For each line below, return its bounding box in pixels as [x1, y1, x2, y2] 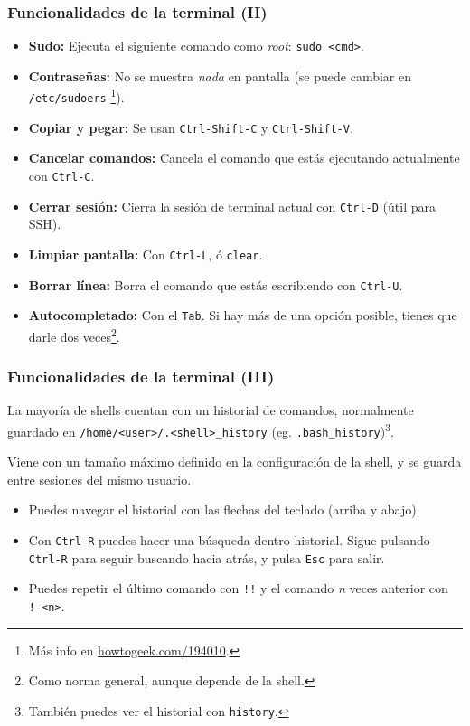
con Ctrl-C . [28, 166, 95, 185]
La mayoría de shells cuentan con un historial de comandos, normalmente [7, 401, 414, 420]
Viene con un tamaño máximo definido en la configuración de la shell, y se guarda [7, 452, 462, 471]
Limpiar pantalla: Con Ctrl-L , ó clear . [28, 244, 263, 263]
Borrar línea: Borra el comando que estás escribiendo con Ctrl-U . [28, 275, 403, 294]
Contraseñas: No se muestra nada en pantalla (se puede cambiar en [28, 66, 411, 85]
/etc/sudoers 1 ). [28, 85, 125, 107]
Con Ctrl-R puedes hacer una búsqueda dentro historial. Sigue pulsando [28, 531, 430, 550]
